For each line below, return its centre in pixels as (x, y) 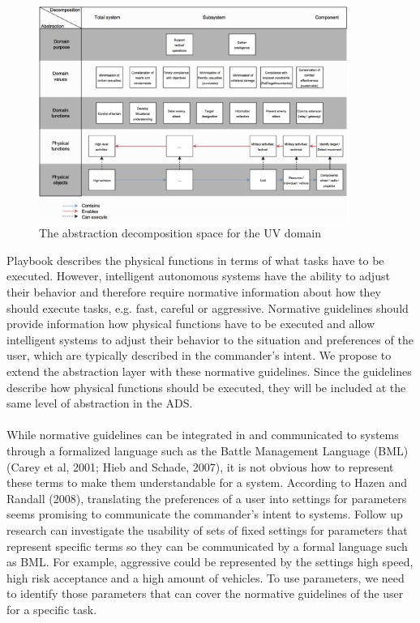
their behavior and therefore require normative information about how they (194, 292)
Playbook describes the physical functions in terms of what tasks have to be (195, 260)
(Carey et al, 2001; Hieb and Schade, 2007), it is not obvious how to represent (200, 466)
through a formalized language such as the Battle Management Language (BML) (208, 450)
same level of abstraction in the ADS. (100, 403)
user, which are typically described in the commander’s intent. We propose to (199, 355)
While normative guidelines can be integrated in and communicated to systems (203, 435)
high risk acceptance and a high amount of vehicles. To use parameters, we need (206, 577)
